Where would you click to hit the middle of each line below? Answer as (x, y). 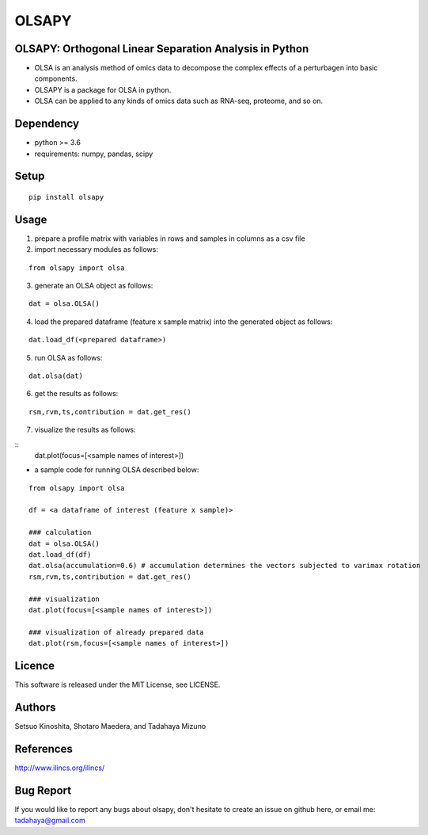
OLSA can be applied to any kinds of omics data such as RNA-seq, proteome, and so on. (179, 101)
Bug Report (43, 790)
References (44, 749)
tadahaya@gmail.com (50, 821)
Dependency (47, 124)
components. (56, 78)
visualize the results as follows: (85, 430)
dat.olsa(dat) (56, 376)
